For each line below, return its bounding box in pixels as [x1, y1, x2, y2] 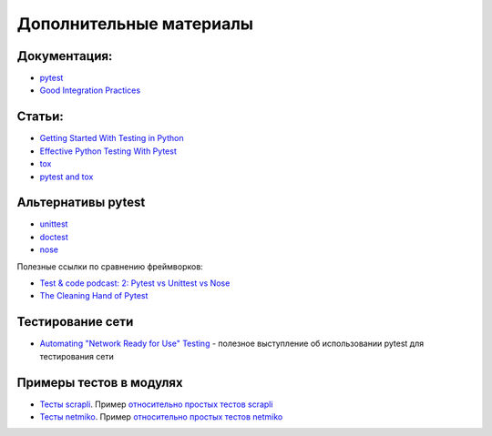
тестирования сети [39, 350, 114, 361]
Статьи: [16, 109, 64, 125]
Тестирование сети [16, 314, 134, 330]
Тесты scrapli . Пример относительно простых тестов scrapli [39, 399, 273, 410]
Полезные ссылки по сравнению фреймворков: [16, 260, 204, 272]
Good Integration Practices [39, 85, 141, 96]
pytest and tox [39, 171, 94, 182]
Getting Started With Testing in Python [39, 133, 184, 144]
